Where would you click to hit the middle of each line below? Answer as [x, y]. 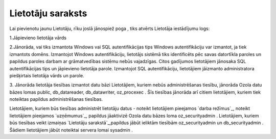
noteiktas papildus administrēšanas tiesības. [56, 99]
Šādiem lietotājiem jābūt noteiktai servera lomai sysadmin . [71, 130]
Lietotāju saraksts [48, 13]
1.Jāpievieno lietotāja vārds [38, 38]
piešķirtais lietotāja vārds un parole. [47, 75]
